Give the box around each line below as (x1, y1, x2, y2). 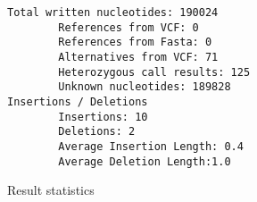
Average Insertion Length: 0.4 (58, 139, 244, 153)
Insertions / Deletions (7, 95, 148, 108)
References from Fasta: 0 (58, 36, 212, 49)
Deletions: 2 (58, 125, 136, 139)
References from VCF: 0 (58, 21, 199, 34)
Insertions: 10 (58, 110, 148, 123)
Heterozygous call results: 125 (58, 65, 251, 79)
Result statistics (7, 181, 95, 199)
